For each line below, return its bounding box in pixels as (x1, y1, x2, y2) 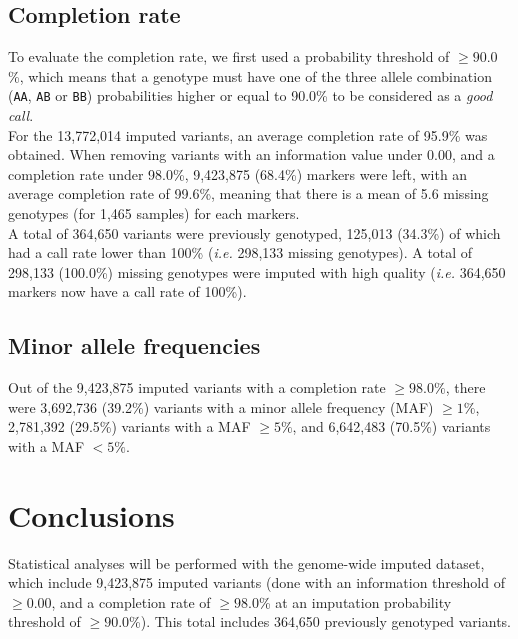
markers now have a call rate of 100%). (8, 281, 247, 302)
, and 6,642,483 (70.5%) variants (292, 416, 491, 437)
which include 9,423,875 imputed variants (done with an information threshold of (8, 572, 505, 593)
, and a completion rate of (51, 591, 211, 612)
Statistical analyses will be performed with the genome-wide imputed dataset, (8, 552, 485, 573)
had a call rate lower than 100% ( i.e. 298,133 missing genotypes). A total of (8, 242, 473, 263)
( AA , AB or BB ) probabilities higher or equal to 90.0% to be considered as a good (8, 85, 493, 106)
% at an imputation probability (258, 591, 452, 612)
